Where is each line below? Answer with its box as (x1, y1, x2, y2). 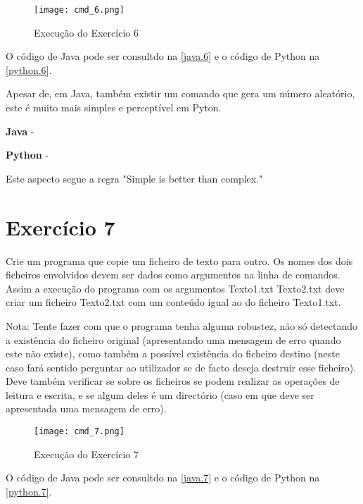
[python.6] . (6, 62, 52, 77)
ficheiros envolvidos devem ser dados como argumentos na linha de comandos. (6, 267, 340, 282)
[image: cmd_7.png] (34, 426, 125, 437)
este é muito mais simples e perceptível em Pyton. (6, 100, 222, 115)
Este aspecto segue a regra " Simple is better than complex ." (6, 171, 263, 185)
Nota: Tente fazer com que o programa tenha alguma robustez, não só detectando (6, 318, 357, 333)
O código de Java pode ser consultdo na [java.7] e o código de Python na (6, 470, 320, 485)
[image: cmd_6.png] (34, 5, 125, 15)
